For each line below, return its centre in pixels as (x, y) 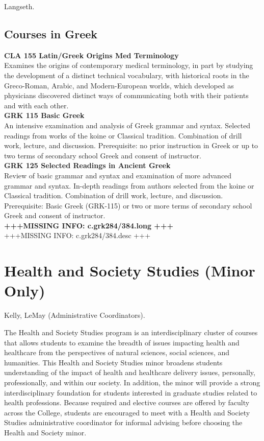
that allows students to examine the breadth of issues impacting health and (122, 342)
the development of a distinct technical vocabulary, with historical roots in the (127, 75)
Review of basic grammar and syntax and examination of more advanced (118, 175)
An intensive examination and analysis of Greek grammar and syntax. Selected (127, 125)
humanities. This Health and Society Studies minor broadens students (113, 362)
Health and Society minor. (45, 432)
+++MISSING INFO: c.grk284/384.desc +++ (77, 235)
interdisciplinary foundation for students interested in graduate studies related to (131, 392)
